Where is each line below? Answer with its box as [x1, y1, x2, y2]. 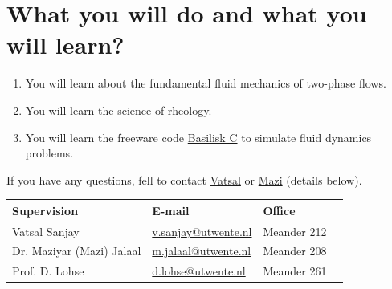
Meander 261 [263, 263, 327, 279]
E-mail [152, 201, 190, 218]
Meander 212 [263, 222, 327, 239]
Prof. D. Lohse [12, 263, 84, 279]
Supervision [12, 201, 79, 218]
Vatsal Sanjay [12, 222, 80, 239]
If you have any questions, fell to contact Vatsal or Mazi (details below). [6, 171, 362, 188]
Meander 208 [263, 242, 327, 259]
